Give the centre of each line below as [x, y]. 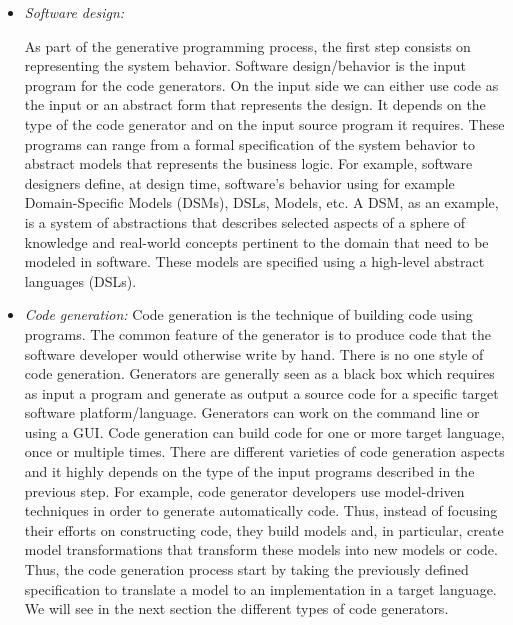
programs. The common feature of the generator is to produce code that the [258, 333]
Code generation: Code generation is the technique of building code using [248, 314]
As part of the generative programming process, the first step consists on [247, 45]
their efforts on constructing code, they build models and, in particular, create [264, 529]
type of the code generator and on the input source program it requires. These [264, 123]
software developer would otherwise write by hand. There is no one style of [254, 353]
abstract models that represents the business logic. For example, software [248, 163]
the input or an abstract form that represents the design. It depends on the [255, 104]
